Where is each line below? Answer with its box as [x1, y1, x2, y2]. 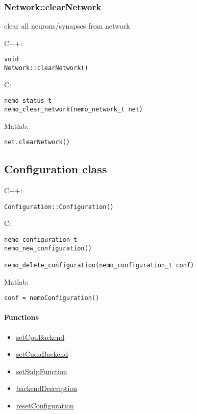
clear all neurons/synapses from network [4, 20, 130, 31]
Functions [4, 312, 39, 323]
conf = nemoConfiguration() [4, 294, 100, 302]
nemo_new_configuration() [4, 244, 92, 252]
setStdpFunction [16, 365, 67, 376]
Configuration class [4, 161, 107, 177]
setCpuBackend [16, 331, 65, 342]
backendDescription [16, 383, 78, 394]
